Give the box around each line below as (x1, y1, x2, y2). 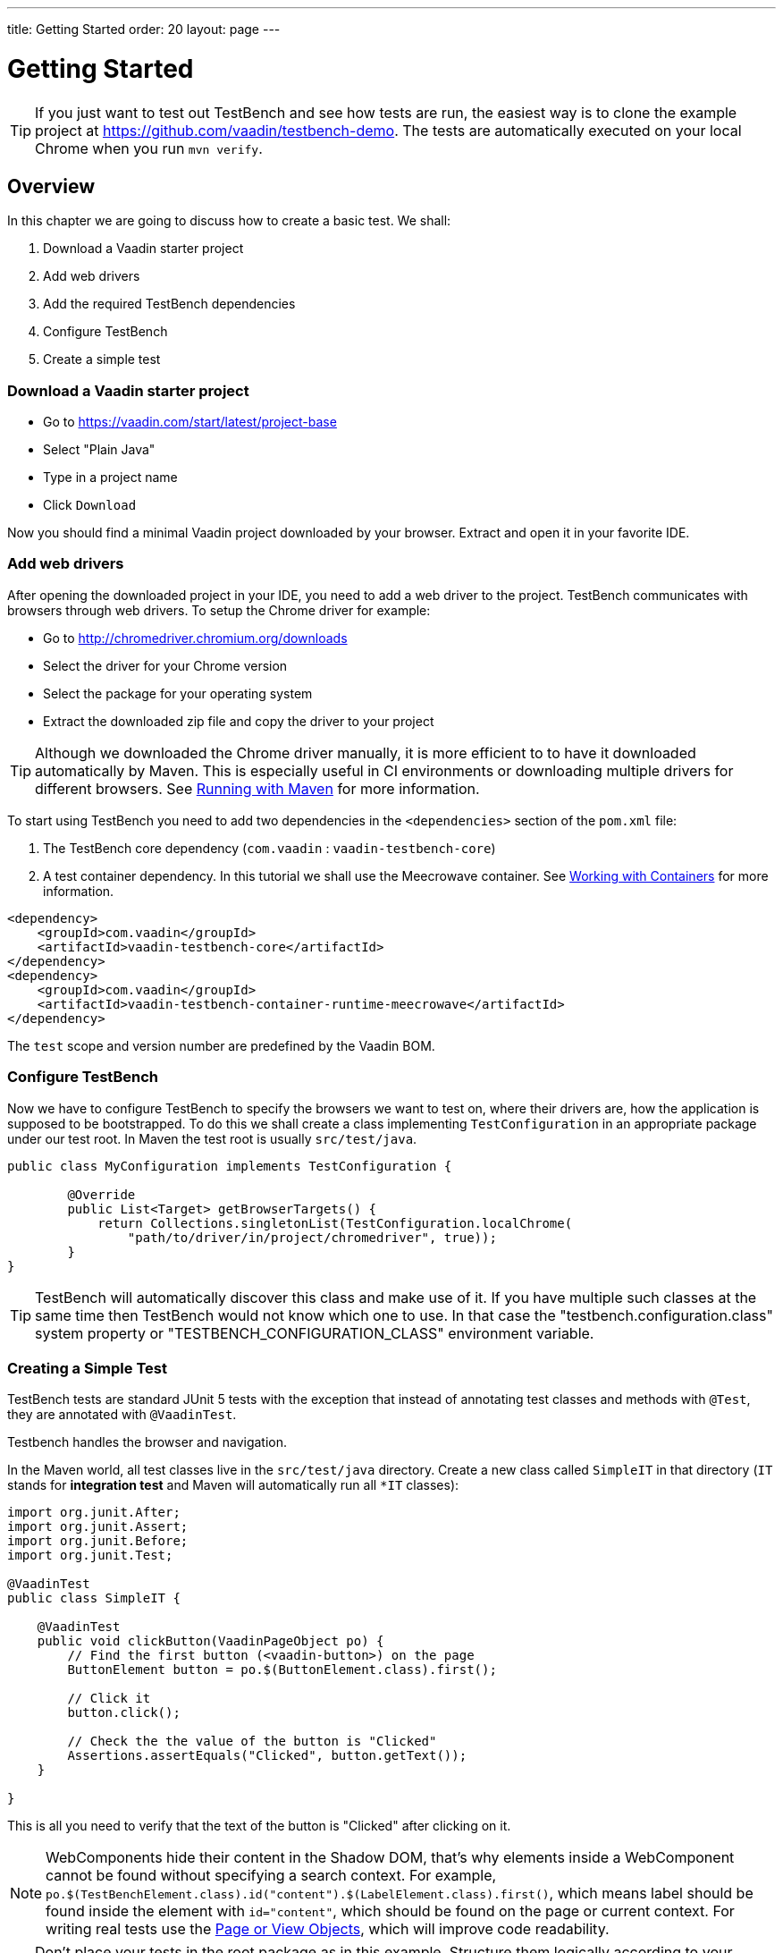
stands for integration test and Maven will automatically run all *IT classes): (7, 1477, 459, 1493)
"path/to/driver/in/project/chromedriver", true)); (127, 1230, 497, 1245)
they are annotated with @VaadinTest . (7, 1407, 237, 1423)
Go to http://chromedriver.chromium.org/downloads (43, 630, 348, 646)
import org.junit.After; (7, 1505, 181, 1520)
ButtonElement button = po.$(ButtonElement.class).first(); (67, 1662, 497, 1678)
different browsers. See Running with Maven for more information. (35, 779, 480, 798)
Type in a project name (43, 469, 178, 486)
